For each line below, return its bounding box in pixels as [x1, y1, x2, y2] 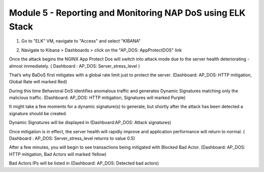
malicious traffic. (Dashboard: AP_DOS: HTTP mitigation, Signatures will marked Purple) [9, 95, 186, 100]
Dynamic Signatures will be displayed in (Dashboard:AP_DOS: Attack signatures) [9, 120, 171, 125]
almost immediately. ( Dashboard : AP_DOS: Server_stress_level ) [9, 63, 140, 69]
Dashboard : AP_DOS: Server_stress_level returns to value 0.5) [9, 135, 135, 142]
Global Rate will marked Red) [9, 79, 67, 85]
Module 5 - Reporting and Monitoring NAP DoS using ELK [9, 7, 246, 18]
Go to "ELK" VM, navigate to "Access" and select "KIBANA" [21, 38, 141, 44]
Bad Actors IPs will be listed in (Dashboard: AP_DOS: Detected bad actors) [9, 160, 159, 166]
